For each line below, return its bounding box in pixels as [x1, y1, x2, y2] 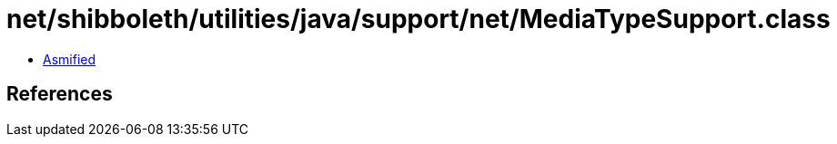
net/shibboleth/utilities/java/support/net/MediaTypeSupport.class [6, 4, 831, 34]
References [6, 82, 113, 106]
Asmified [43, 51, 96, 67]
